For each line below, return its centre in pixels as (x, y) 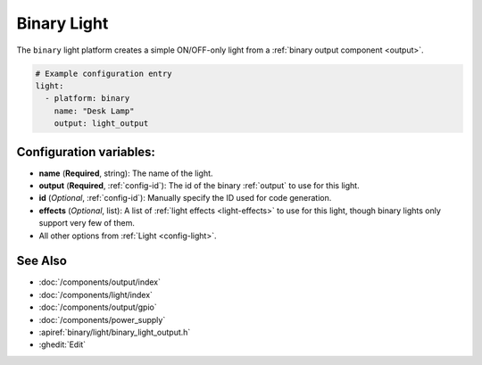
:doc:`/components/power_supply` (102, 319)
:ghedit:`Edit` (62, 344)
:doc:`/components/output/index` (100, 282)
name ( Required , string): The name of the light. (126, 173)
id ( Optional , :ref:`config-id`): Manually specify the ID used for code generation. (185, 198)
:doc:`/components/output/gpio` (98, 307)
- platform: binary (87, 99)
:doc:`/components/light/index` (96, 294)
